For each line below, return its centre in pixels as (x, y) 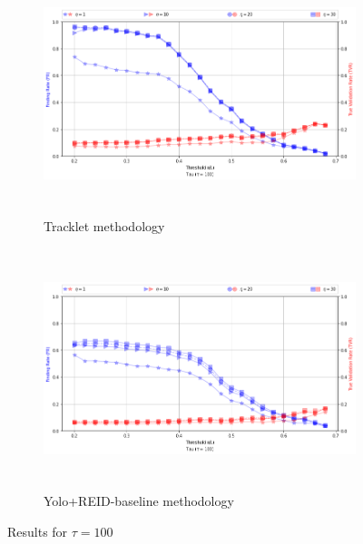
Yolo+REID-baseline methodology (139, 500)
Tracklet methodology (104, 226)
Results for (38, 531)
